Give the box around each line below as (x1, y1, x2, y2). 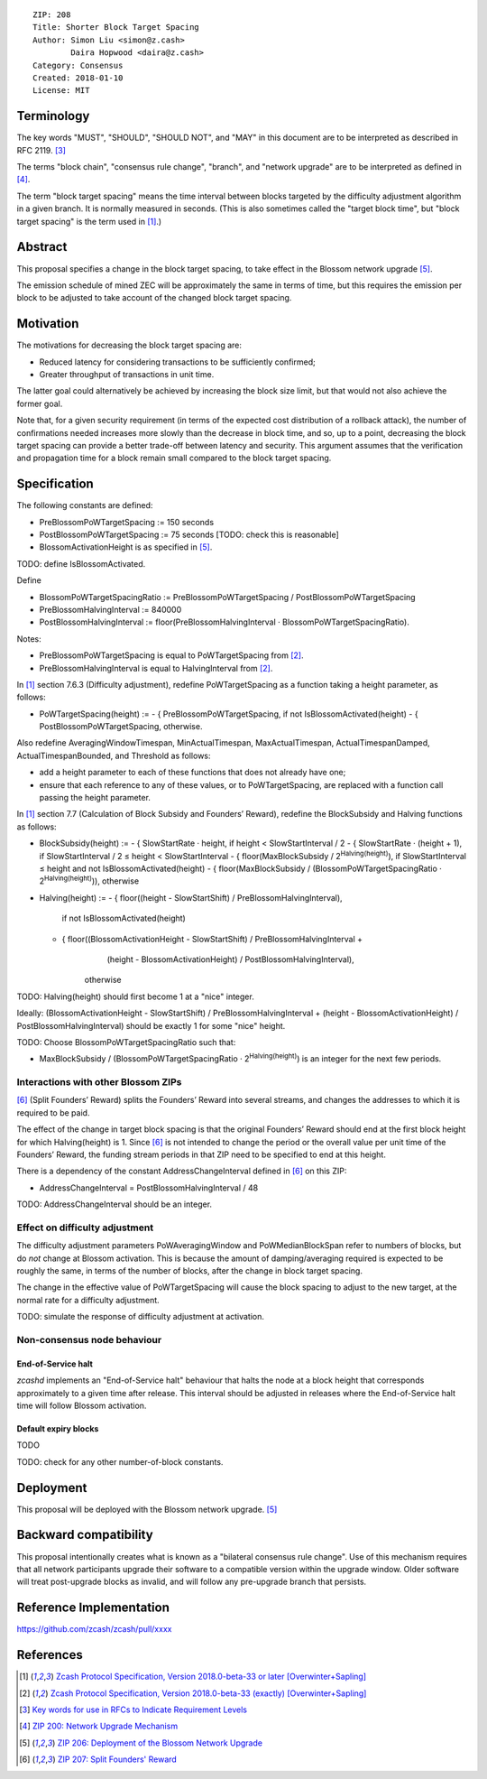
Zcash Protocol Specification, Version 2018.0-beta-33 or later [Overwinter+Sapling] (55, 1671, 367, 1682)
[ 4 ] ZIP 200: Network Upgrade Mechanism (19, 1720, 179, 1732)
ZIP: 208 (32, 10, 71, 20)
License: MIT (32, 86, 90, 96)
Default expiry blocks (16, 1422, 99, 1434)
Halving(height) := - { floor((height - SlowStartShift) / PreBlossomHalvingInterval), (39, 892, 343, 903)
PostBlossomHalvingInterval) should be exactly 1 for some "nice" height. (16, 1020, 286, 1031)
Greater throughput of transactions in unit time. (39, 368, 215, 379)
